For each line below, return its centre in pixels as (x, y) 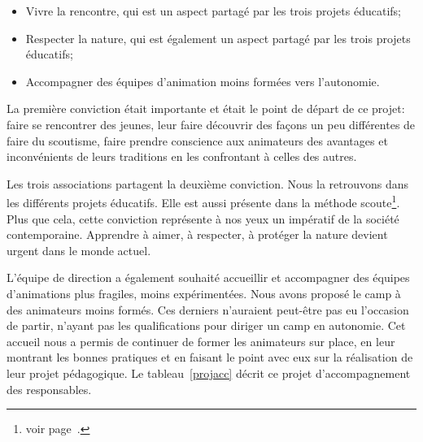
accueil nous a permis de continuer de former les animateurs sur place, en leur (201, 341)
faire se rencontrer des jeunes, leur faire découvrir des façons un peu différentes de (211, 124)
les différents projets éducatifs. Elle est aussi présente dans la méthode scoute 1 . (203, 201)
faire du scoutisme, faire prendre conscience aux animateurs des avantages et (197, 140)
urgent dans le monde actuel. (79, 250)
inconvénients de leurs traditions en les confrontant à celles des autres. (182, 156)
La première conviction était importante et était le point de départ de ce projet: (206, 108)
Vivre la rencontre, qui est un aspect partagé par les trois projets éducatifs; (213, 11)
